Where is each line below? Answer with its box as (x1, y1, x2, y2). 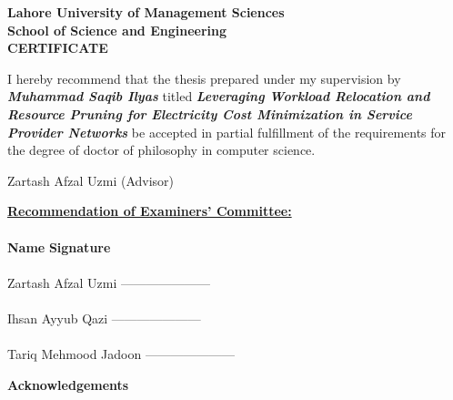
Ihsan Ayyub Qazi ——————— (7, 308, 201, 327)
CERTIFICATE (7, 38, 108, 57)
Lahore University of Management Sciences (7, 3, 285, 21)
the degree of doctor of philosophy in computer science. (7, 140, 316, 159)
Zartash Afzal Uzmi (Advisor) (7, 170, 175, 190)
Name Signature (7, 237, 111, 256)
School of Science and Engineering (7, 20, 227, 39)
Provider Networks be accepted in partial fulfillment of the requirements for (7, 122, 447, 141)
